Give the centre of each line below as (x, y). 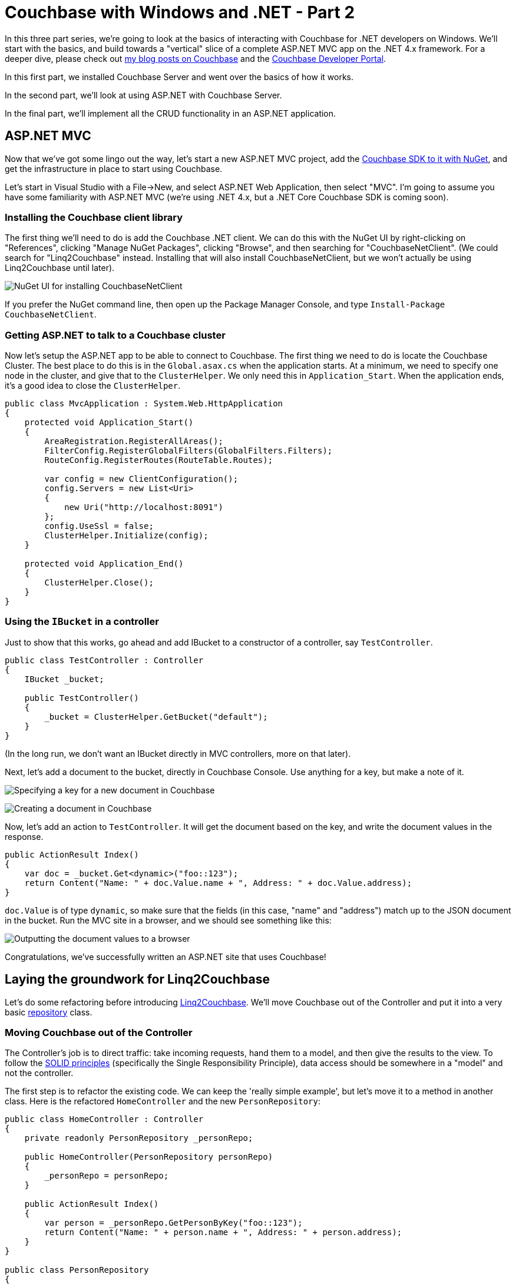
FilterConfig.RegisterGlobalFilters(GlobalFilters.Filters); (188, 451)
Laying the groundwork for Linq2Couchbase (137, 979)
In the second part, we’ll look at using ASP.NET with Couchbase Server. (143, 95)
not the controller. (39, 1073)
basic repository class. (49, 1012)
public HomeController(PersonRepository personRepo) (149, 1157)
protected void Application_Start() (109, 423)
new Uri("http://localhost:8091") (144, 507)
